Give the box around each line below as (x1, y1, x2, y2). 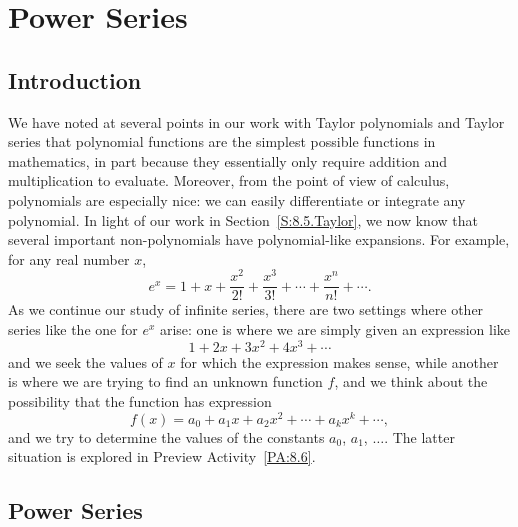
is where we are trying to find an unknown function (8, 371, 323, 392)
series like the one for (8, 319, 138, 340)
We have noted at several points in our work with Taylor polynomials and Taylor (8, 111, 505, 132)
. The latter (384, 426, 455, 447)
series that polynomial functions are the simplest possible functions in (8, 131, 436, 152)
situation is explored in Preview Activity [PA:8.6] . (8, 446, 316, 467)
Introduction (8, 64, 142, 95)
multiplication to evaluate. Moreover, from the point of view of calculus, (8, 170, 450, 191)
